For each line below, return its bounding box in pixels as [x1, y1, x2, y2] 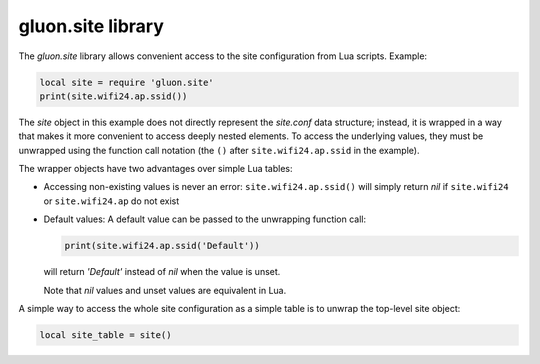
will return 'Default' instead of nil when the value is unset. [43, 266, 281, 278]
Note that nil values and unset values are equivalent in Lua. [43, 284, 287, 296]
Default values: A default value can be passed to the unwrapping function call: [43, 213, 367, 225]
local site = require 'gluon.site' [39, 76, 214, 88]
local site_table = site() [39, 329, 172, 340]
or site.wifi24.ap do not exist [43, 195, 180, 207]
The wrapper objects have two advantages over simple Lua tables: [18, 163, 294, 175]
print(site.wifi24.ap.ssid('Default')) [64, 240, 260, 252]
